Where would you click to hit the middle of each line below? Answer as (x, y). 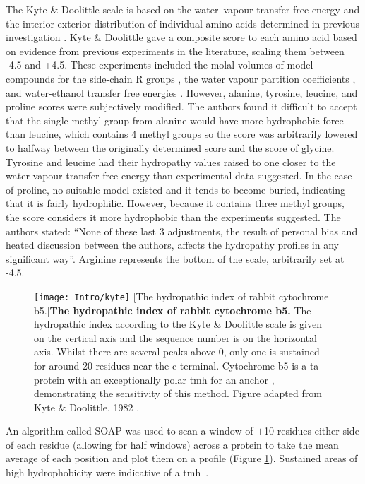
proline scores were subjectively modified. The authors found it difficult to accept (181, 106)
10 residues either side (312, 431)
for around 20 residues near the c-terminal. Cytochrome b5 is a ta (176, 365)
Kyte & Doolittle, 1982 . (87, 407)
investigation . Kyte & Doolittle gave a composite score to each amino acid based (181, 37)
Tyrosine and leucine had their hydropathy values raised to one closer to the (171, 161)
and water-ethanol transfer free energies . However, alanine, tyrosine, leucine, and (182, 92)
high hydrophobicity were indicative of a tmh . (107, 472)
